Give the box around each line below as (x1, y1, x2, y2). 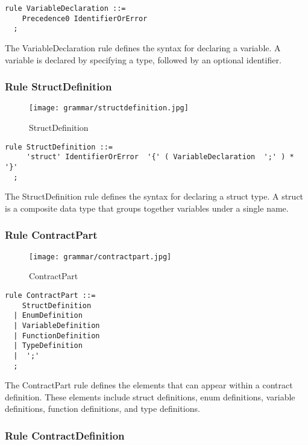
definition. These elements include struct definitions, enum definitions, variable (5, 390, 295, 403)
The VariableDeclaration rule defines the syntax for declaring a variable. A (5, 41, 281, 54)
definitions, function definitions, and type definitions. (5, 402, 200, 415)
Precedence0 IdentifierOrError (22, 14, 148, 23)
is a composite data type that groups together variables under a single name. (5, 201, 289, 214)
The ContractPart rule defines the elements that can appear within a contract (5, 379, 293, 391)
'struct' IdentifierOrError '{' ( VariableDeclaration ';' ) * (26, 153, 294, 162)
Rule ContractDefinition (5, 428, 125, 443)
